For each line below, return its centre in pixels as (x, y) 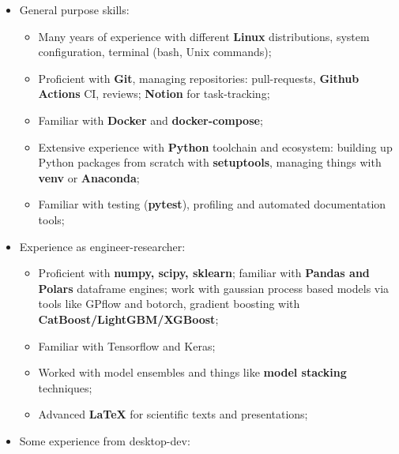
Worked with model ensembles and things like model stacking (192, 372)
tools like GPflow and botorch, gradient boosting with (169, 304)
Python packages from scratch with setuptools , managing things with (210, 162)
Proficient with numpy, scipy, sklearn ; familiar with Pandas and (204, 273)
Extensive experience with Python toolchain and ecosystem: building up (215, 146)
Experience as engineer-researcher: (102, 246)
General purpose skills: (74, 9)
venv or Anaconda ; (89, 177)
